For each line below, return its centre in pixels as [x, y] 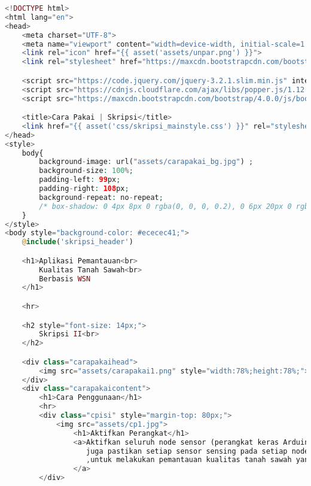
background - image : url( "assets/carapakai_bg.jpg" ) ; [146, 162]
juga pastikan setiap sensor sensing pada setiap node [198, 451]
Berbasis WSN [65, 279]
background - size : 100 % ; [86, 171]
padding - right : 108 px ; [84, 189]
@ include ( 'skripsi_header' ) [77, 242]
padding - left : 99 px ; [80, 180]
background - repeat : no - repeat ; [101, 197]
